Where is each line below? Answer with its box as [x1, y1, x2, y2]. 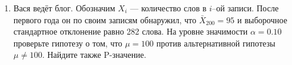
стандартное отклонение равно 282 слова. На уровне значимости [13, 25, 248, 38]
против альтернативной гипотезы [156, 36, 275, 49]
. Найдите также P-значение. [42, 48, 146, 61]
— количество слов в [130, 2, 207, 14]
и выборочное [237, 13, 287, 26]
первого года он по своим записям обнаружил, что [13, 13, 196, 26]
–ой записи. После [212, 2, 279, 14]
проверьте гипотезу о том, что [13, 36, 123, 49]
